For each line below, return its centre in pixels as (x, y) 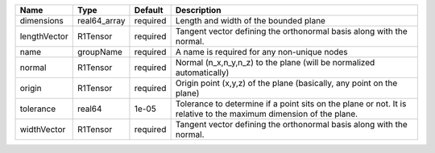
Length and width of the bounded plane (251, 21)
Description (198, 10)
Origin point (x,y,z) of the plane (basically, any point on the (286, 83)
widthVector (43, 129)
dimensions (42, 21)
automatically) (202, 72)
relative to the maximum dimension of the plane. (267, 114)
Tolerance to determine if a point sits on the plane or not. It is (291, 103)
